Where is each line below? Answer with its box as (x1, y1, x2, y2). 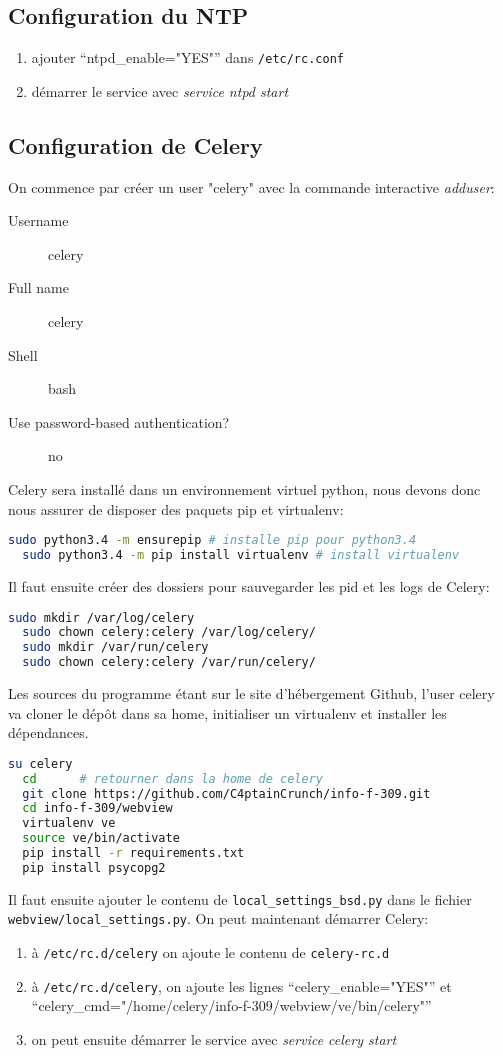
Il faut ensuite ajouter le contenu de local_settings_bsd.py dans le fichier (8, 888, 472, 909)
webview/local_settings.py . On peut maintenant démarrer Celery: (8, 908, 429, 929)
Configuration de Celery (8, 129, 263, 160)
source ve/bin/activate (22, 831, 180, 846)
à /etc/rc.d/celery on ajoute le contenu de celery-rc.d (31, 942, 390, 963)
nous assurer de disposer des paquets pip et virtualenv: (8, 498, 344, 519)
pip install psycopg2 (22, 860, 166, 875)
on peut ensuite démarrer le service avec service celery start (31, 1029, 397, 1050)
